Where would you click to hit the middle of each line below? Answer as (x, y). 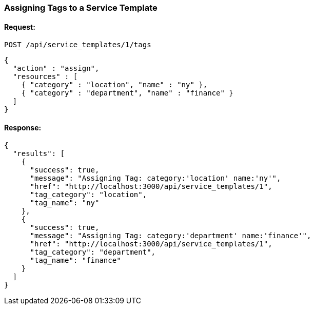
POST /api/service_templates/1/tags (78, 45)
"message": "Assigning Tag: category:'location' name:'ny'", (155, 178)
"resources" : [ (45, 77)
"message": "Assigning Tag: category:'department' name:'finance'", (171, 236)
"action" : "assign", (56, 69)
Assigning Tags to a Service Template (81, 8)
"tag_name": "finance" (75, 260)
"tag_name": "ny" (65, 203)
